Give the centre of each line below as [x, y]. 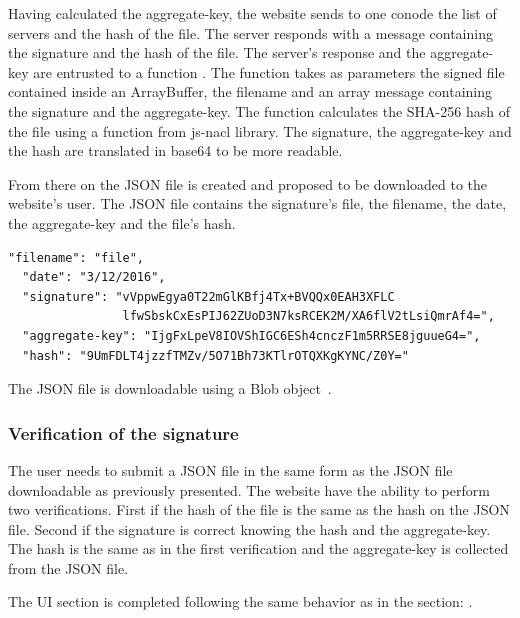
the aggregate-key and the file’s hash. [122, 222]
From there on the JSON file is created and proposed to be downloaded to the [248, 183]
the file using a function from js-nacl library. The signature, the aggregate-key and [260, 130]
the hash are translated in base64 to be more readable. [175, 150]
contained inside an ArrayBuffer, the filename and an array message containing [250, 91]
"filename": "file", [76, 257]
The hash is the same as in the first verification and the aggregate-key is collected [258, 548]
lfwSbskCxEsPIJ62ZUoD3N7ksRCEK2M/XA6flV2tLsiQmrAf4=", [308, 316]
